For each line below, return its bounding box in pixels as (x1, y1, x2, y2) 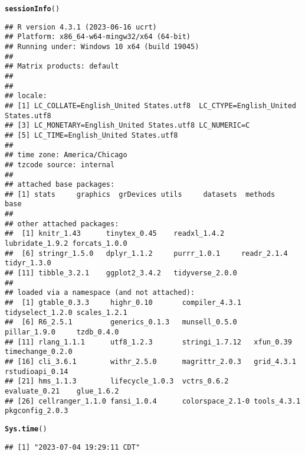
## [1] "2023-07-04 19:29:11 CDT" (5, 443, 140, 451)
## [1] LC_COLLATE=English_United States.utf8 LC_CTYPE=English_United (5, 101, 296, 110)
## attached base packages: (5, 180, 115, 189)
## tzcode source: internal (5, 160, 115, 169)
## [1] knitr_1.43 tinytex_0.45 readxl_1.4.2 (5, 229, 225, 238)
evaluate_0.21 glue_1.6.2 (5, 386, 119, 395)
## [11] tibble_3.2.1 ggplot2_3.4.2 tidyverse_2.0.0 (5, 269, 237, 278)
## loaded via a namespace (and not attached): (5, 288, 195, 297)
